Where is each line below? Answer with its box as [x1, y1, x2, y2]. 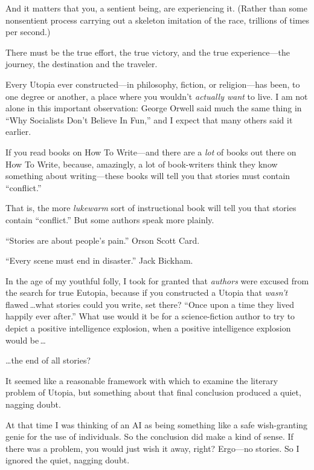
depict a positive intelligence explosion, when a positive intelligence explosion [5, 322, 291, 335]
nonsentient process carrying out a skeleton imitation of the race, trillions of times [5, 13, 310, 26]
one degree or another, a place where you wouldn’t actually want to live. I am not [5, 90, 308, 102]
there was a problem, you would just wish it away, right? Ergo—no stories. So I [5, 442, 300, 454]
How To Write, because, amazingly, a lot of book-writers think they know [5, 157, 278, 170]
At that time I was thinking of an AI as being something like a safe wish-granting [5, 418, 308, 431]
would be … [5, 333, 46, 346]
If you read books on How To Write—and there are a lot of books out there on [5, 145, 296, 158]
